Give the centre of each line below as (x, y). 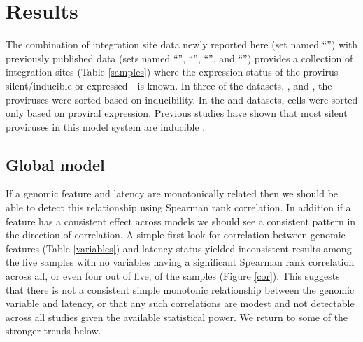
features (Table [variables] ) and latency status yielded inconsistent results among (179, 248)
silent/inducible (39, 85)
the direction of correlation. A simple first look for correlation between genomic (176, 235)
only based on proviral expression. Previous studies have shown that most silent (177, 113)
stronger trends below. (54, 330)
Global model (55, 164)
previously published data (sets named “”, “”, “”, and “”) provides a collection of (179, 58)
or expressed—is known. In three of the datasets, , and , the (204, 85)
